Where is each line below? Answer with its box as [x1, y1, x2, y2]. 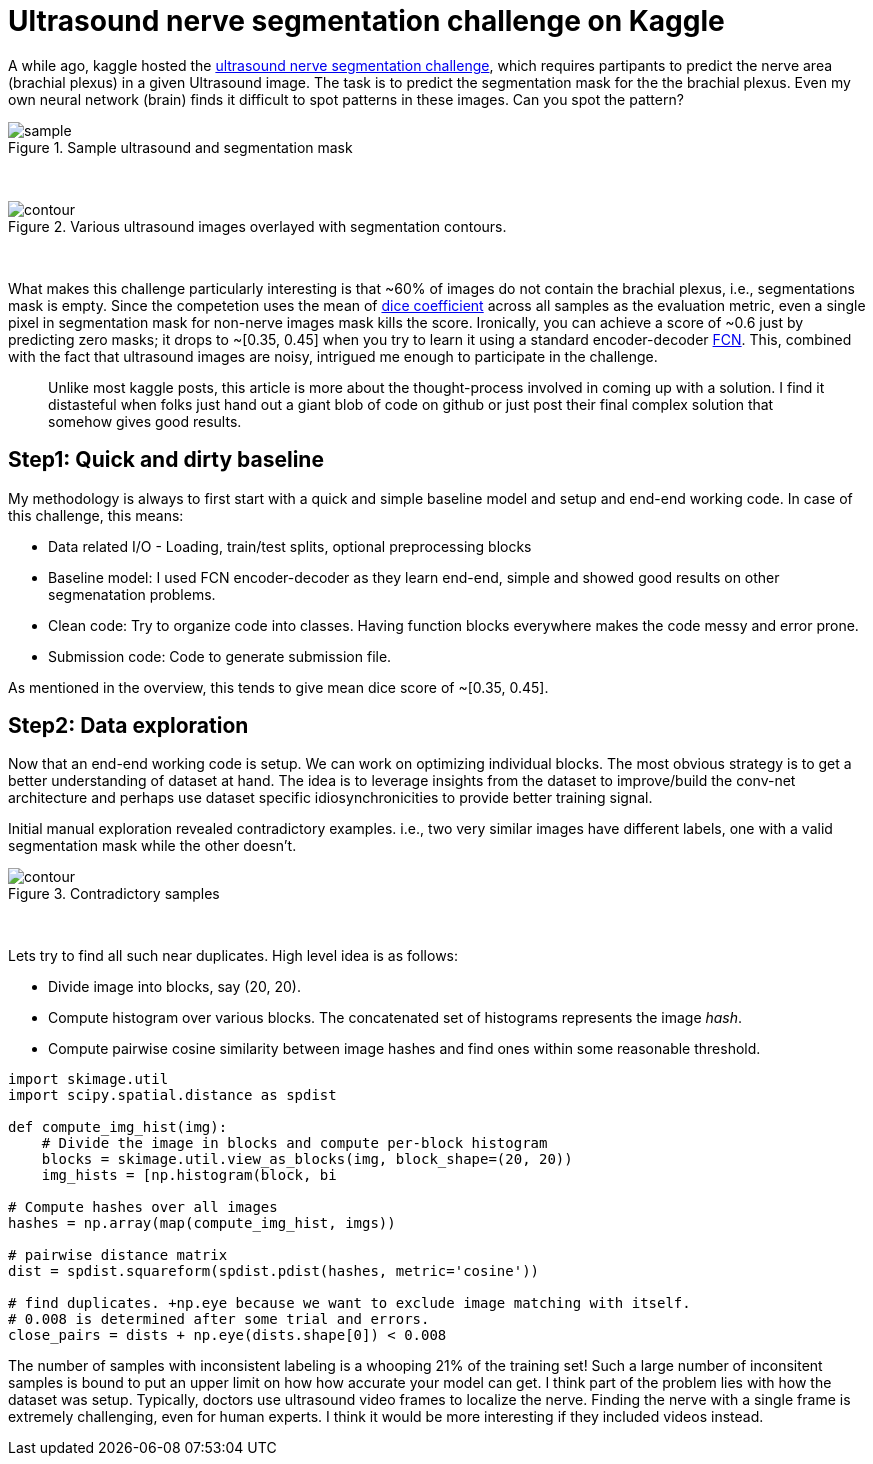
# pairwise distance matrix [8, 1247, 228, 1264]
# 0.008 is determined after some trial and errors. [8, 1311, 430, 1328]
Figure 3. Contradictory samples [8, 885, 220, 903]
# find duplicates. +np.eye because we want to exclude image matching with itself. [8, 1295, 691, 1312]
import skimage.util [8, 1071, 169, 1088]
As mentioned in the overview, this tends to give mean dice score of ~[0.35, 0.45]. [8, 678, 549, 696]
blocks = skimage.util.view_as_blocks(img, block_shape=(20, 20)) [41, 1151, 573, 1168]
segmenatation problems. [48, 585, 216, 603]
